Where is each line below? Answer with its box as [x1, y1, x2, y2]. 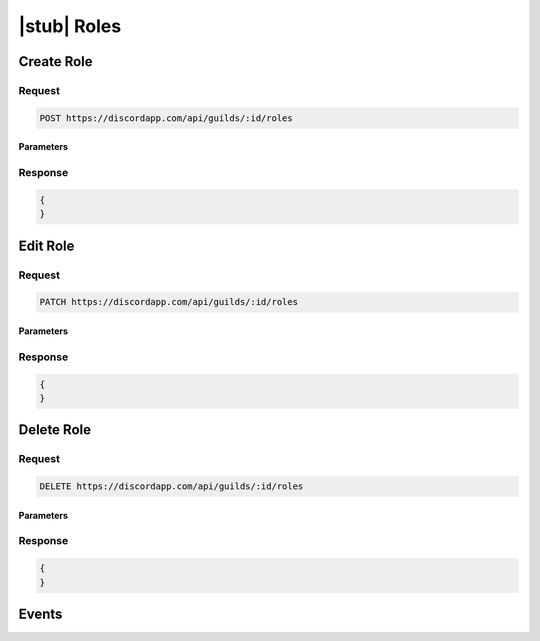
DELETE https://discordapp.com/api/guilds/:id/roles [39, 481, 304, 492]
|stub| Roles [18, 15, 122, 37]
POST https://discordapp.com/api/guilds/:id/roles [39, 112, 294, 124]
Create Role [18, 53, 94, 70]
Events [18, 606, 63, 623]
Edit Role [18, 237, 75, 254]
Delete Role [18, 421, 92, 439]
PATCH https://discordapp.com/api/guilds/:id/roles [39, 296, 299, 308]
